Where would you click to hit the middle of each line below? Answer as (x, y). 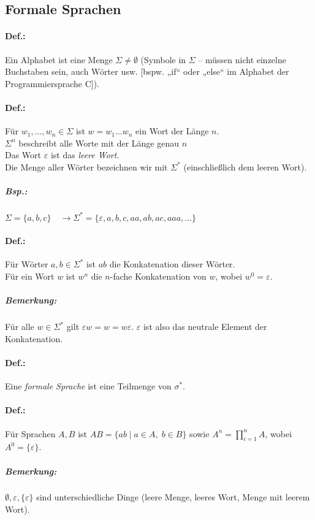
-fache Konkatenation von (158, 276)
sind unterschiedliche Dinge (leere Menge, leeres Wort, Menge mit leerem (173, 497)
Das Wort (23, 155)
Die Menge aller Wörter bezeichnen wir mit (86, 166)
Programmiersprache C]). (52, 83)
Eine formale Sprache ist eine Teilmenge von (88, 386)
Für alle (20, 327)
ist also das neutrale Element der (205, 327)
